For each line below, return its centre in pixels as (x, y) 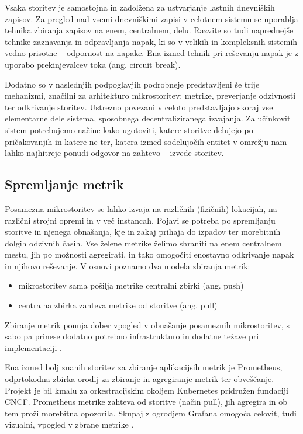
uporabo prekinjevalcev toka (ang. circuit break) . (93, 64)
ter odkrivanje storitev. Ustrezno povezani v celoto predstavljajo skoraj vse (139, 107)
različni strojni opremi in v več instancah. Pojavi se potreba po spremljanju (140, 220)
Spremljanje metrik (64, 184)
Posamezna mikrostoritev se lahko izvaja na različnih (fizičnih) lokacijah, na (141, 208)
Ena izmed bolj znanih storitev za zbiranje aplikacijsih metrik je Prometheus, (144, 367)
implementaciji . (34, 347)
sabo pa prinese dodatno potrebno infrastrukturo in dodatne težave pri (132, 336)
